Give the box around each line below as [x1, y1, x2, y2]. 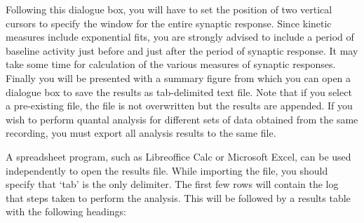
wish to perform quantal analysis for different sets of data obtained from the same [6, 111, 358, 126]
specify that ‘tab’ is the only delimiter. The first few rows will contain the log [6, 177, 339, 191]
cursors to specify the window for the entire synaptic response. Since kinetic [6, 15, 332, 30]
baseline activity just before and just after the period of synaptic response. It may [6, 43, 358, 58]
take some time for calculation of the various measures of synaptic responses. [6, 57, 336, 72]
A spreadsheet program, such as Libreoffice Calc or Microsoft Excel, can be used [6, 149, 351, 163]
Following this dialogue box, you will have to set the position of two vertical [6, 2, 332, 16]
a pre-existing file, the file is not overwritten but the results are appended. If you [6, 98, 353, 113]
